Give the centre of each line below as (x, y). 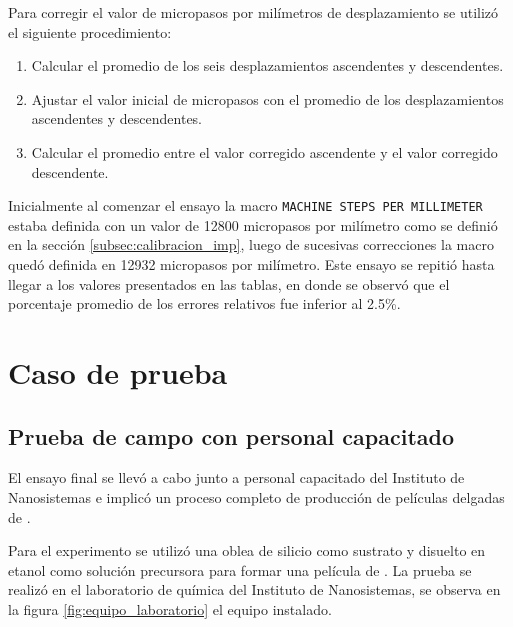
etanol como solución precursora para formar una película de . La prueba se (240, 569)
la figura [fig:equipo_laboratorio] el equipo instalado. (170, 608)
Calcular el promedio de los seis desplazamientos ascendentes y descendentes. (267, 65)
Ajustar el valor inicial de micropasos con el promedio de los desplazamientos (267, 98)
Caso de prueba (118, 371)
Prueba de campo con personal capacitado (231, 435)
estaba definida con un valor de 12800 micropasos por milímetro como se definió (253, 224)
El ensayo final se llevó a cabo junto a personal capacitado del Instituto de (236, 477)
